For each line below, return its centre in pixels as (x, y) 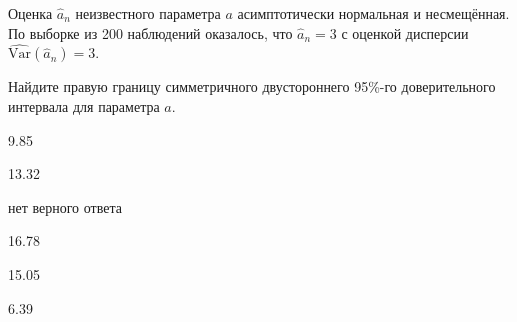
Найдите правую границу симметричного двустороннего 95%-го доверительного (252, 86)
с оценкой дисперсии (405, 32)
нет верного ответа (65, 206)
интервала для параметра (84, 106)
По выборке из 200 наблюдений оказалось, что (150, 32)
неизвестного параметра (148, 13)
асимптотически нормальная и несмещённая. (373, 13)
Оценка (30, 13)
